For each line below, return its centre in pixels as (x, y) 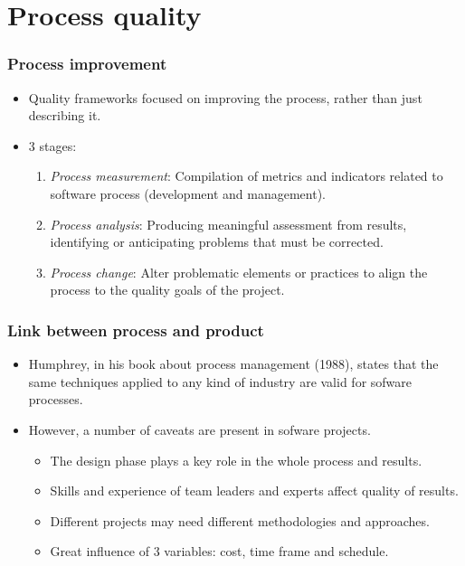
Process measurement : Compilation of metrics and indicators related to (247, 176)
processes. (56, 399)
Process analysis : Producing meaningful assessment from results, (228, 224)
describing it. (65, 115)
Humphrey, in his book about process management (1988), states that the (233, 364)
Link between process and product (136, 330)
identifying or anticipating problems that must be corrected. (217, 242)
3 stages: (52, 145)
